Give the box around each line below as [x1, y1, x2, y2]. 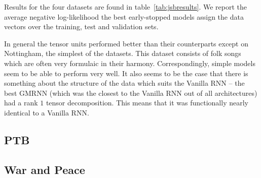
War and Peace [4, 161, 85, 177]
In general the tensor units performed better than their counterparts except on [4, 38, 249, 48]
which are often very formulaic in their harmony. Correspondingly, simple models [4, 57, 255, 68]
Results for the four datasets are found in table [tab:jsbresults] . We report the [4, 2, 247, 12]
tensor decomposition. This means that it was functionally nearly [46, 97, 248, 108]
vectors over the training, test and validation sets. [4, 21, 159, 32]
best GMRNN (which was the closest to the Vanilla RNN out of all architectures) [4, 87, 257, 98]
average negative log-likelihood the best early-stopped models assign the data [4, 11, 244, 22]
